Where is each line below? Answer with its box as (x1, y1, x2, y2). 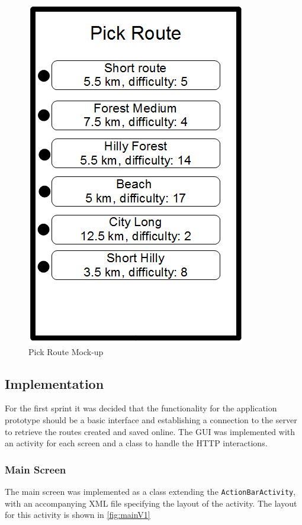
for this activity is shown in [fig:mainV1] (5, 508, 150, 521)
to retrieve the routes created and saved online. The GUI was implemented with (5, 425, 295, 437)
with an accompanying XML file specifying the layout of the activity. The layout (5, 497, 297, 509)
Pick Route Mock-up (28, 345, 104, 357)
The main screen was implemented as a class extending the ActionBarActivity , (5, 485, 296, 497)
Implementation (5, 374, 104, 392)
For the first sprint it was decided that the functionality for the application (5, 402, 277, 414)
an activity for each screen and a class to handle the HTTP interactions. (5, 437, 268, 449)
